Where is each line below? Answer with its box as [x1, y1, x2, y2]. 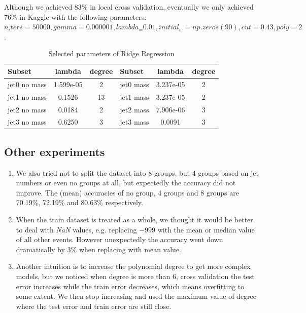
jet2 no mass [8, 104, 47, 114]
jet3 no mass [8, 116, 47, 127]
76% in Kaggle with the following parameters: [4, 11, 147, 22]
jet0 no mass [8, 79, 47, 89]
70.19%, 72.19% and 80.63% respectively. [16, 197, 143, 208]
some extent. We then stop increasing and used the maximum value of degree [16, 291, 257, 301]
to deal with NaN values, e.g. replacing [16, 224, 137, 234]
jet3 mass [120, 116, 149, 127]
